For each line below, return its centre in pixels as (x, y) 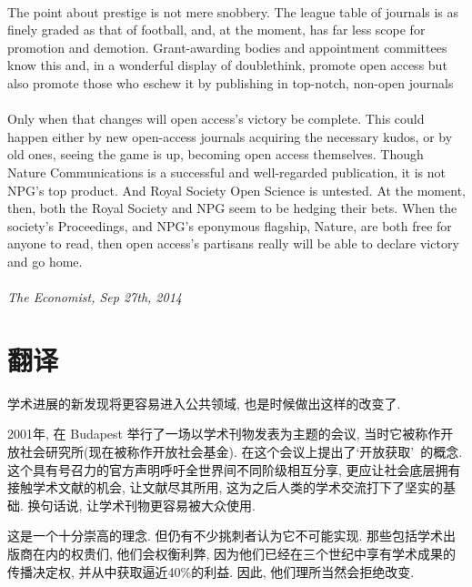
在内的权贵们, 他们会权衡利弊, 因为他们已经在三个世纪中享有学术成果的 (244, 553)
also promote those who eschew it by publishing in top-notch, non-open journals (231, 82)
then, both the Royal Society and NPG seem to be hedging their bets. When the (232, 208)
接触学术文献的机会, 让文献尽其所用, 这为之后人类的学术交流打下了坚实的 (226, 487)
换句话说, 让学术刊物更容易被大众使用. (141, 505)
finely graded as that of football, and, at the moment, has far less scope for (216, 30)
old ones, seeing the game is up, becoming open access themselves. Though (216, 154)
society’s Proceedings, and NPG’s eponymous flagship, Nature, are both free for (230, 225)
